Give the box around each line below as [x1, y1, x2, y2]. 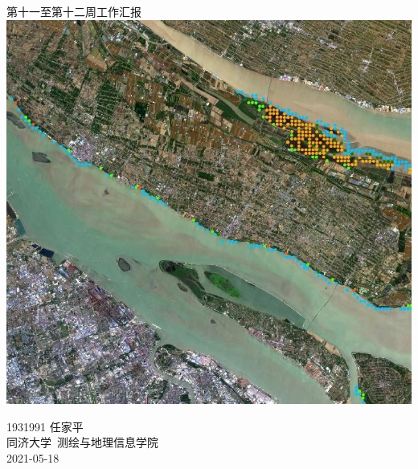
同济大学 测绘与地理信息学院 [6, 434, 158, 451]
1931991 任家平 [6, 418, 84, 434]
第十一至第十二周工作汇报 [6, 3, 141, 19]
